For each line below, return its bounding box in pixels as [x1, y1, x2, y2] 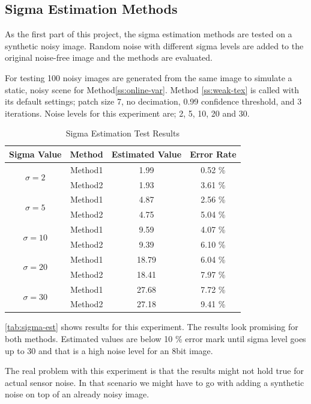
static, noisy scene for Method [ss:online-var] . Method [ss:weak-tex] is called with [5, 83, 299, 96]
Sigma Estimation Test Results [65, 127, 180, 139]
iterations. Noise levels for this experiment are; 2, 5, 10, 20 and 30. [5, 106, 250, 119]
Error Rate [190, 147, 237, 160]
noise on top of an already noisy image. [5, 388, 149, 400]
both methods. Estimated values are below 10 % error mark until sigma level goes [5, 332, 306, 345]
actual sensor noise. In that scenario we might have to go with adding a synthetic [5, 376, 304, 388]
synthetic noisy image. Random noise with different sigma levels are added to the [5, 39, 304, 52]
